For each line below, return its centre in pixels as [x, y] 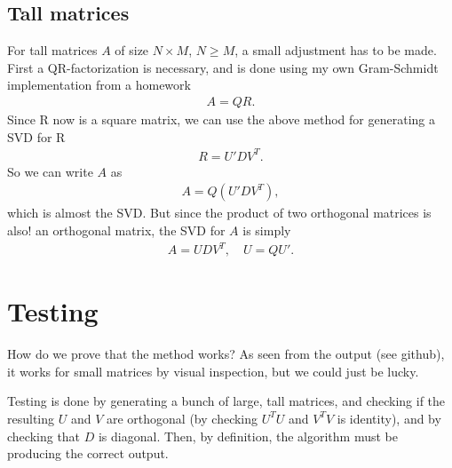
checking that [44, 436]
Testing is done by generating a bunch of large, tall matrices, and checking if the [226, 401]
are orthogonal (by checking [182, 418]
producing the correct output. [88, 453]
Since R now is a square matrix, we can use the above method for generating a [221, 119]
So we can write [50, 171]
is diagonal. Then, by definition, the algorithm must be [248, 436]
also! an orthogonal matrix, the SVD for [116, 230]
